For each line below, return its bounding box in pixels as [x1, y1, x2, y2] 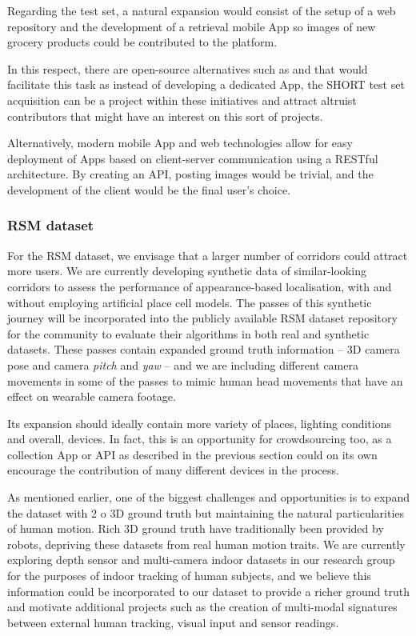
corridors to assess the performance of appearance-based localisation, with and [7, 278, 392, 294]
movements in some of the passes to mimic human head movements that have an [7, 372, 403, 389]
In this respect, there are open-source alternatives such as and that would [7, 60, 368, 77]
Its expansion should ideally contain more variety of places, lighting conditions [7, 414, 391, 431]
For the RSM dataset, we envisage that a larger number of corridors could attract [7, 246, 408, 263]
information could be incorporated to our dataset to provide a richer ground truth [7, 582, 410, 599]
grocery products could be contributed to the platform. [7, 34, 278, 50]
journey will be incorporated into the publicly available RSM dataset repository [7, 310, 398, 326]
